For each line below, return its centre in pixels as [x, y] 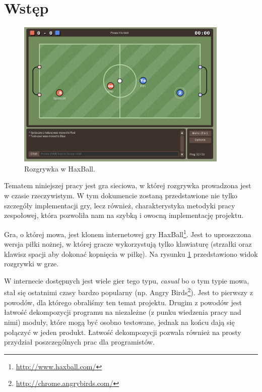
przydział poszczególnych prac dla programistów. [80, 342]
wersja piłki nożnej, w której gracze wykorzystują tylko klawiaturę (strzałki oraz [128, 244]
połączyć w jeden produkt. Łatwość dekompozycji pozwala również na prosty [123, 332]
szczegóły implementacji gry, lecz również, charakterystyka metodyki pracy [120, 205]
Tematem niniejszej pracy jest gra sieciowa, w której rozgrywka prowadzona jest [128, 185]
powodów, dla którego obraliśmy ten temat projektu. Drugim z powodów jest [123, 302]
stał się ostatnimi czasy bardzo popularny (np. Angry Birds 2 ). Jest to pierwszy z [128, 292]
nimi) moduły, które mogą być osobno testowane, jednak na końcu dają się [119, 322]
